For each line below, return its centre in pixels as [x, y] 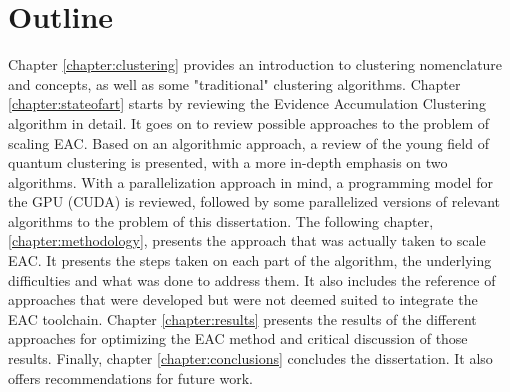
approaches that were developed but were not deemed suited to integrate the [243, 299]
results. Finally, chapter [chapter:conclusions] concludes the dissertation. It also [250, 358]
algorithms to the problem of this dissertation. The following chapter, [221, 220]
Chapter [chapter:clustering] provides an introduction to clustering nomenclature [255, 64]
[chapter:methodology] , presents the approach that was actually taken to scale [247, 240]
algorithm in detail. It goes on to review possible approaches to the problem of [249, 122]
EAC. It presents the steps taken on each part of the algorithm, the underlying [250, 260]
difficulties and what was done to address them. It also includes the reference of [252, 279]
